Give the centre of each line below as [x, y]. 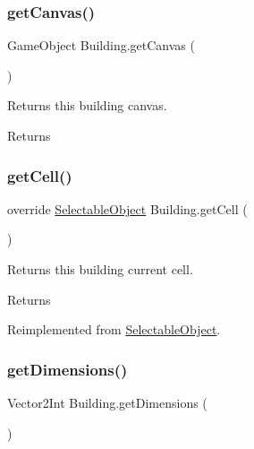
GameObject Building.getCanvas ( [101, 45]
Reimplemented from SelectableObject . [114, 329]
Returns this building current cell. [100, 269]
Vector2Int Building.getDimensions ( [107, 402]
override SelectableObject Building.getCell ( [127, 208]
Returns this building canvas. [87, 105]
